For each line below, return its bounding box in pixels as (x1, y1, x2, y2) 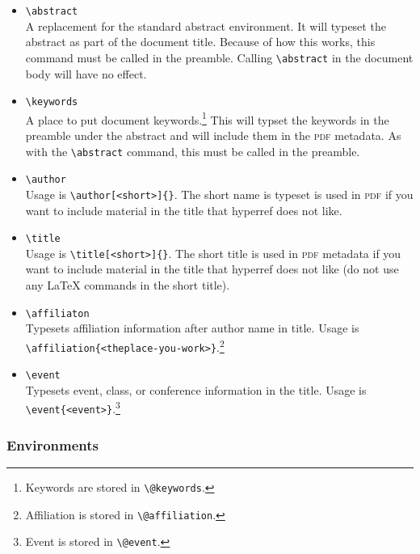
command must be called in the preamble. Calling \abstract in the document (25, 49, 414, 66)
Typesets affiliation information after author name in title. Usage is (25, 319, 359, 336)
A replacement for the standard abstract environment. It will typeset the (25, 17, 386, 34)
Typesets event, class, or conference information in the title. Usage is (25, 381, 367, 398)
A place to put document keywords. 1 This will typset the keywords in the (25, 108, 389, 128)
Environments (6, 434, 99, 455)
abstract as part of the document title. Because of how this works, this (25, 33, 376, 50)
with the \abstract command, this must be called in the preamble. (25, 142, 360, 159)
